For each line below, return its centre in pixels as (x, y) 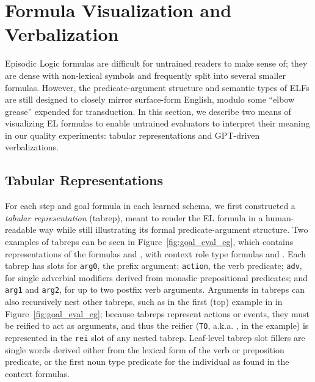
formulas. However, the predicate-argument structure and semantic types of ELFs (157, 87)
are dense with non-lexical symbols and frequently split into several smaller (145, 75)
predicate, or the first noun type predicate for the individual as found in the (147, 362)
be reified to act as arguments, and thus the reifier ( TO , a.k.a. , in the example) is (157, 325)
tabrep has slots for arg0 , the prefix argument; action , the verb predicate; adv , (154, 266)
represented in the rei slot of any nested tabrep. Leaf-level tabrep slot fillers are (155, 337)
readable (21, 230)
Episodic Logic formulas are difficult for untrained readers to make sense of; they (156, 63)
